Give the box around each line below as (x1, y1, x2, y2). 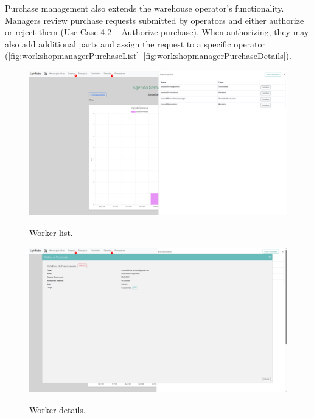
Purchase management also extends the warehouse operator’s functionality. (5, 2, 284, 14)
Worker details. (29, 403, 86, 416)
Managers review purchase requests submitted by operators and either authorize (5, 13, 304, 26)
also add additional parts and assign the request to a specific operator (5, 37, 266, 50)
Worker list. (29, 226, 73, 239)
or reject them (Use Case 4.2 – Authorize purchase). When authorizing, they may (5, 26, 309, 38)
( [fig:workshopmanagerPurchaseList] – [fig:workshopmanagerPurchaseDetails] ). (5, 49, 291, 62)
